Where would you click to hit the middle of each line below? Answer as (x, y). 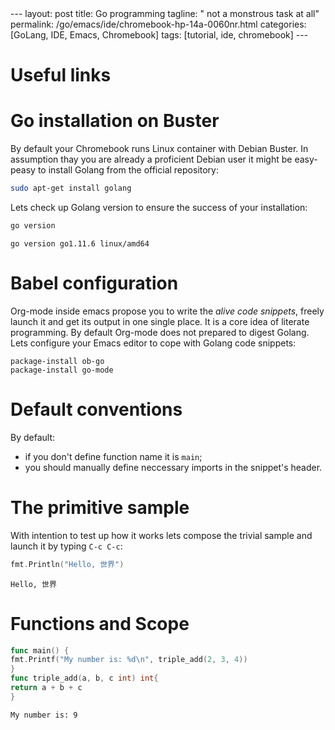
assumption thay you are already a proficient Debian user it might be (151, 159)
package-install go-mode (62, 370)
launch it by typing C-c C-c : (66, 546)
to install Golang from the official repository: (128, 170)
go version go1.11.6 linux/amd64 (80, 243)
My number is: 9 (44, 715)
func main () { (40, 650)
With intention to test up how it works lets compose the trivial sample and (161, 535)
